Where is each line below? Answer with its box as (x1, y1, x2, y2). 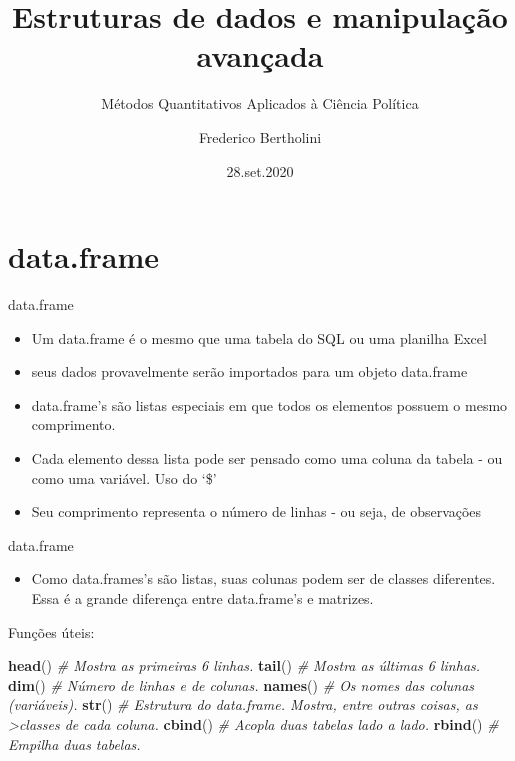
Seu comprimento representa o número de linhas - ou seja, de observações (31, 501, 482, 522)
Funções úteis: (8, 621, 95, 642)
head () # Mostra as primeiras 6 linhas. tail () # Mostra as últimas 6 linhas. (8, 655, 481, 676)
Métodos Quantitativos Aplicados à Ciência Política (101, 93, 419, 114)
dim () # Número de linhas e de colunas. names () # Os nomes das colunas (8, 674, 475, 695)
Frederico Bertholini (198, 126, 322, 147)
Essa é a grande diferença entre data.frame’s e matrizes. (31, 587, 374, 608)
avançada (196, 35, 324, 76)
